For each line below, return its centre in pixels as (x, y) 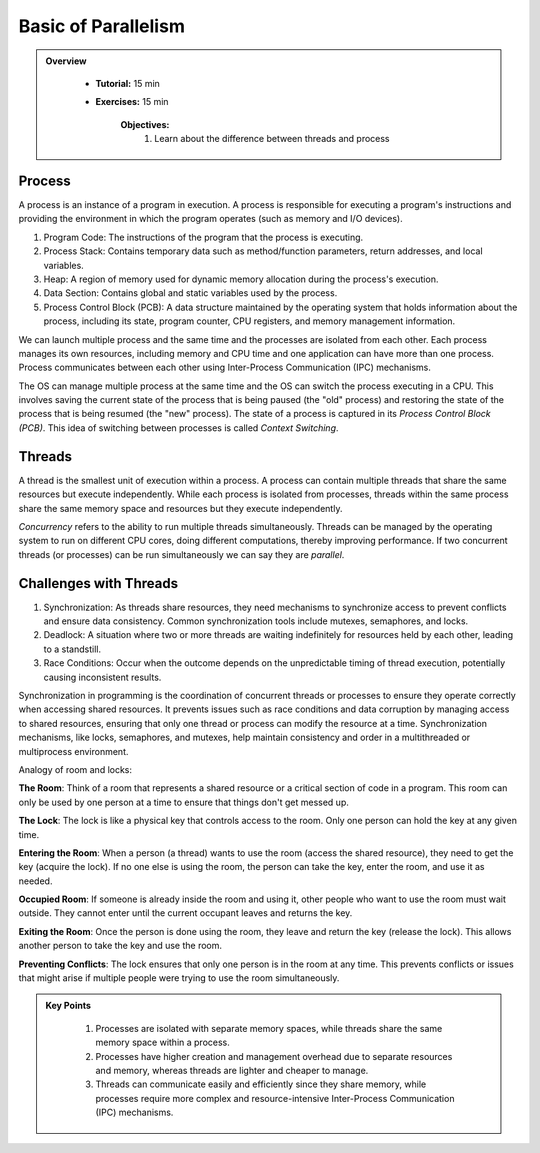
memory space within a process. (162, 1042)
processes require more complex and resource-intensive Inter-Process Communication (275, 1098)
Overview (66, 61)
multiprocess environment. (73, 751)
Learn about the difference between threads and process (272, 139)
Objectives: (145, 124)
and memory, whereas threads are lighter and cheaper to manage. (232, 1070)
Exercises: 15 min (132, 102)
